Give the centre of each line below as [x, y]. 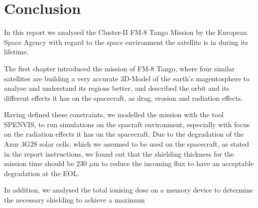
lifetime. [16, 52]
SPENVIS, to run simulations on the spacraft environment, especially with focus [127, 124]
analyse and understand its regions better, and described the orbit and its [117, 88]
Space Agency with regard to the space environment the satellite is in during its [126, 42]
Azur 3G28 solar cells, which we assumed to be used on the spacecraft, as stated [127, 144]
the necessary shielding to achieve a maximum [74, 200]
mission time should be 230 [46, 163]
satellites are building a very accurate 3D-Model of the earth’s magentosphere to [127, 78]
